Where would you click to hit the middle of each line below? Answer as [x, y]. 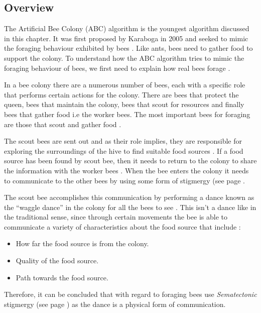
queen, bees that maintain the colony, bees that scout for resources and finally [124, 104]
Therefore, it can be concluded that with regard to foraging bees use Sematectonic [130, 294]
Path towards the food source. [62, 277]
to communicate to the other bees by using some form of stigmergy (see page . [124, 180]
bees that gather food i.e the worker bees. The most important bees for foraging [127, 114]
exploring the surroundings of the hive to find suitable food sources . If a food [124, 150]
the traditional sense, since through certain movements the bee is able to [116, 217]
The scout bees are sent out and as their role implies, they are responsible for [123, 141]
